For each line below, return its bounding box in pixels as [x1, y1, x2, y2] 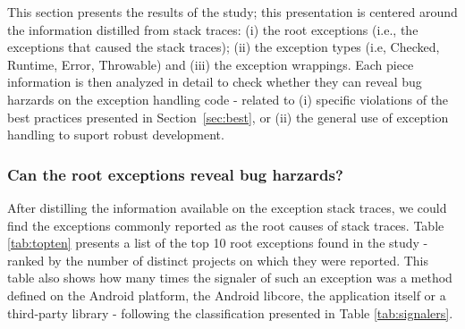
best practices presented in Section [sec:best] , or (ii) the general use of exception [7, 107, 449, 126]
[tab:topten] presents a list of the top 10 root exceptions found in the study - [7, 233, 428, 252]
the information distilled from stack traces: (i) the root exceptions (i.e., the [7, 20, 418, 38]
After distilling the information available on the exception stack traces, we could [7, 198, 447, 216]
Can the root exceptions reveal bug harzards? [7, 163, 343, 185]
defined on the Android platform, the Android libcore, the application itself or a [7, 285, 446, 304]
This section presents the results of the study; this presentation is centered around [7, 3, 458, 21]
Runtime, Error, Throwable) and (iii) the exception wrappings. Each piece [7, 55, 414, 73]
